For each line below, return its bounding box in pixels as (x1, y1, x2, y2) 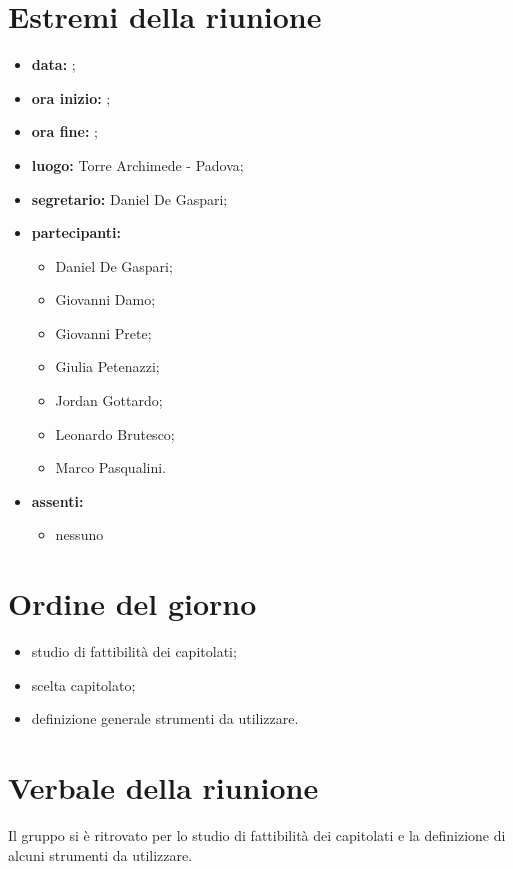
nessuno (55, 524, 104, 545)
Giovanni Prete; (55, 322, 152, 343)
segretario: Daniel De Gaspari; (31, 188, 228, 209)
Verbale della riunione (8, 767, 319, 808)
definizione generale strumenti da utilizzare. (31, 708, 299, 729)
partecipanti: (31, 222, 121, 243)
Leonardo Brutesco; (55, 423, 175, 444)
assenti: (31, 490, 84, 511)
